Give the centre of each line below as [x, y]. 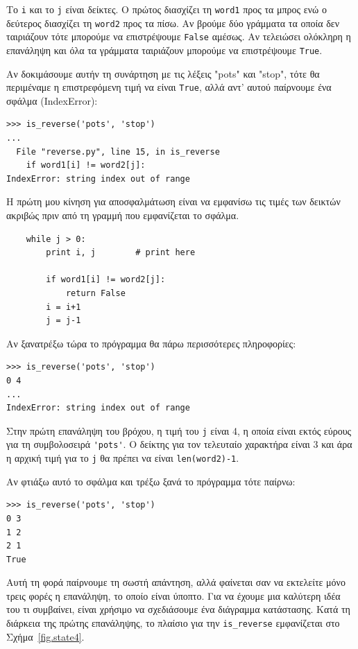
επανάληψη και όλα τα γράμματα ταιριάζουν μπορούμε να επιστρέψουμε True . [164, 50]
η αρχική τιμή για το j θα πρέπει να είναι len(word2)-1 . [123, 458]
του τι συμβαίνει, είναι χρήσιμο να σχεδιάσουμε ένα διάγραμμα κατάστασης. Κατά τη [178, 609]
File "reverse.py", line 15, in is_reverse [118, 152]
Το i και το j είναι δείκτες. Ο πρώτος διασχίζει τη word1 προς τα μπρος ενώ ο [167, 9]
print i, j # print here [121, 253]
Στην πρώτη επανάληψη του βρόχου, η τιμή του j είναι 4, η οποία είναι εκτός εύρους [179, 430]
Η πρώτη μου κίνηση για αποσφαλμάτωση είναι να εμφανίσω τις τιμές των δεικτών [173, 201]
